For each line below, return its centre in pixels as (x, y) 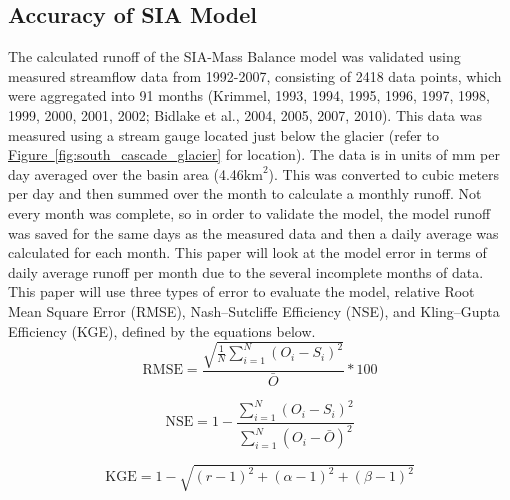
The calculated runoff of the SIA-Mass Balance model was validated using (234, 56)
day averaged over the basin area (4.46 (126, 173)
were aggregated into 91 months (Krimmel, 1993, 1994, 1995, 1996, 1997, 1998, (249, 95)
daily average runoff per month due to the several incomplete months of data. (246, 271)
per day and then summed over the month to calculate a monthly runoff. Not (245, 193)
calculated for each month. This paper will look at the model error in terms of (247, 252)
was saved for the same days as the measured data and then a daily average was (253, 232)
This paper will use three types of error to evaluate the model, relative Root (241, 291)
